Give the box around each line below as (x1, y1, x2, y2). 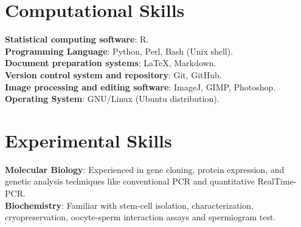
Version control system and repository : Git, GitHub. (5, 68, 222, 81)
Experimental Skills (5, 127, 172, 152)
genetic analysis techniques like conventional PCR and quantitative (5, 175, 255, 188)
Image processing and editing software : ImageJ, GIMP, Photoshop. (5, 80, 276, 93)
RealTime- (257, 175, 297, 188)
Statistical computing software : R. (5, 33, 149, 46)
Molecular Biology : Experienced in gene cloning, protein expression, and (5, 163, 285, 175)
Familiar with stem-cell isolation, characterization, (66, 198, 254, 211)
